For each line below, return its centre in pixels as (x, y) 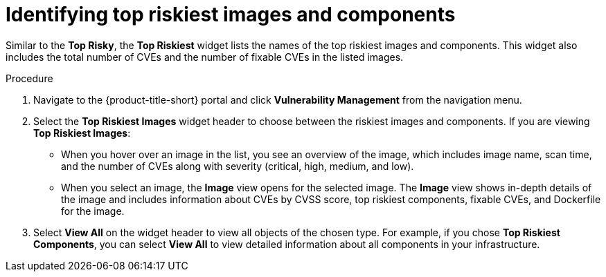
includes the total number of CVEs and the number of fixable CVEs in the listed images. (205, 57)
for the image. (93, 211)
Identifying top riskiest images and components (231, 15)
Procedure (29, 78)
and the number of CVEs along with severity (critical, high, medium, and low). (238, 166)
